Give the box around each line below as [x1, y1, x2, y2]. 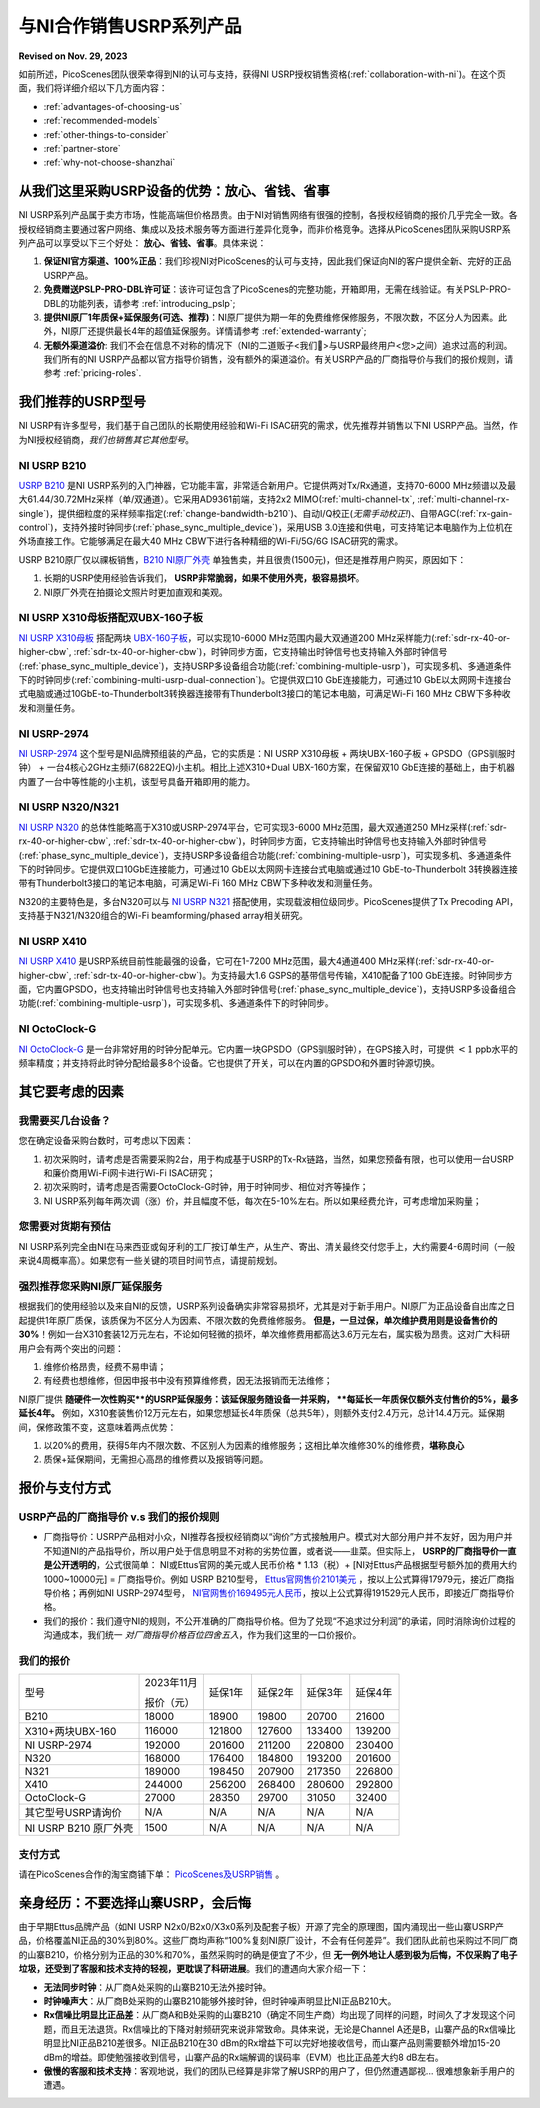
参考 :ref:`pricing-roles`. [43, 367, 142, 379]
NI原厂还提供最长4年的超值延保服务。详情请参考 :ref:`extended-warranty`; [60, 325, 367, 337]
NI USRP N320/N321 [18, 800, 119, 814]
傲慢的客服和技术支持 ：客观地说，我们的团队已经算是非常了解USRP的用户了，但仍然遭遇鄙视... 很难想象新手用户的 [43, 2065, 515, 2077]
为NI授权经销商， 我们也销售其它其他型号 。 [18, 433, 195, 445]
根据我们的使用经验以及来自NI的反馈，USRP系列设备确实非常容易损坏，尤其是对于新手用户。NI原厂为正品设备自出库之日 [18, 1300, 515, 1312]
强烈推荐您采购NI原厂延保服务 [18, 1280, 163, 1294]
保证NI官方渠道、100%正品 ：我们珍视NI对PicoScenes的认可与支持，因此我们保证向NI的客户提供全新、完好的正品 [43, 255, 512, 267]
